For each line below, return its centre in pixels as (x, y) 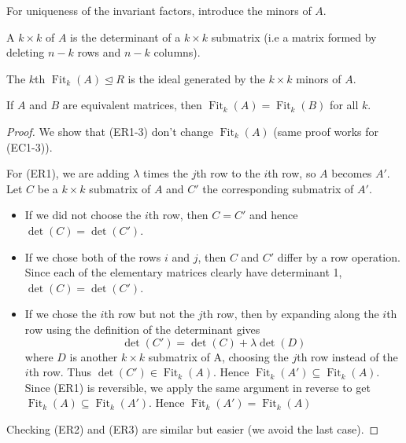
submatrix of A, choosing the (218, 356)
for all (344, 105)
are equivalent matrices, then (132, 105)
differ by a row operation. (339, 256)
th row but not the (149, 314)
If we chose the (61, 314)
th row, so (292, 173)
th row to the (228, 173)
